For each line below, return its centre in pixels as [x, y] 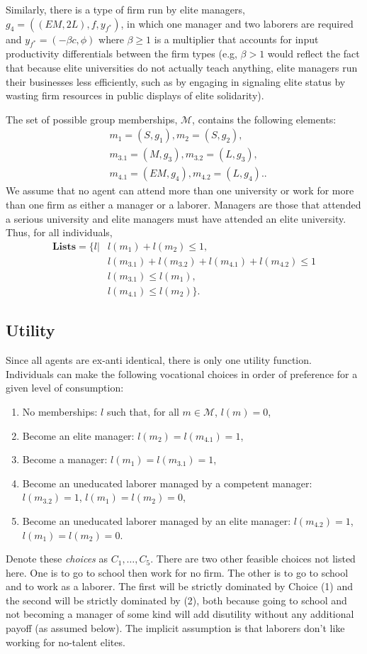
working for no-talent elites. [66, 642]
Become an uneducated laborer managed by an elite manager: [157, 520]
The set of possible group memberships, [92, 119]
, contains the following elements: [264, 119]
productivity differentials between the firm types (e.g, [122, 54]
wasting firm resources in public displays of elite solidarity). [135, 95]
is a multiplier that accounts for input [236, 39]
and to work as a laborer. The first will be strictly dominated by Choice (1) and [180, 586]
